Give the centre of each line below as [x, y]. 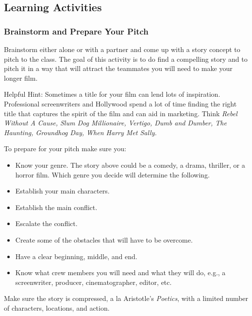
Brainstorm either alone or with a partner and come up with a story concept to [122, 49]
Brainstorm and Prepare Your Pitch [76, 31]
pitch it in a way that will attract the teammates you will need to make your [118, 68]
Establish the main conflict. [56, 207]
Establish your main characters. [62, 191]
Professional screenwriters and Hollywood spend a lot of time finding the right [120, 103]
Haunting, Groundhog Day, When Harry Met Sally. [80, 132]
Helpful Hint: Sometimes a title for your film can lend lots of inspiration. [112, 94]
